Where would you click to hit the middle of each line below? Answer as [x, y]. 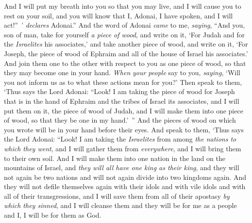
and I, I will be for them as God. [53, 215]
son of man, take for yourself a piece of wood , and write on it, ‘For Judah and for [125, 34]
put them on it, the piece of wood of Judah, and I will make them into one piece [124, 110]
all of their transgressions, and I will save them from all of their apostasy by [117, 196]
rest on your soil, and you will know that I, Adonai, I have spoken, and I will [118, 15]
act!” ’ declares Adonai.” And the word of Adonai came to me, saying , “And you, [125, 25]
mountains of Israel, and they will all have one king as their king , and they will [122, 167]
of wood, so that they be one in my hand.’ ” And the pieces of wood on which [120, 120]
